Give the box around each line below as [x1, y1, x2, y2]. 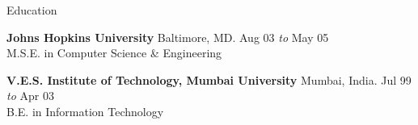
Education [6, 2, 57, 18]
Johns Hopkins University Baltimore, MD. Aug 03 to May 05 [6, 28, 329, 45]
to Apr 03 [6, 87, 54, 104]
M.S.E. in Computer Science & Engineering [6, 44, 222, 61]
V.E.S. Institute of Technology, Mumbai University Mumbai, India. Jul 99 [6, 71, 412, 88]
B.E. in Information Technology [6, 102, 164, 119]
